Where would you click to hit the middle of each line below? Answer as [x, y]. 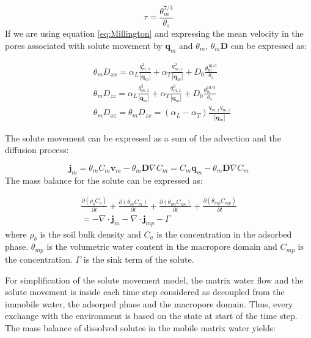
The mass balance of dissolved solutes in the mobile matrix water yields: [141, 327]
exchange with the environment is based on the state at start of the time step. [151, 316]
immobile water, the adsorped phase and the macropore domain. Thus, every [149, 303]
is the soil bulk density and [90, 234]
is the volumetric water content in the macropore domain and [162, 246]
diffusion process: [37, 150]
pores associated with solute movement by [84, 45]
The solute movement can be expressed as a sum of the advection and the [143, 137]
